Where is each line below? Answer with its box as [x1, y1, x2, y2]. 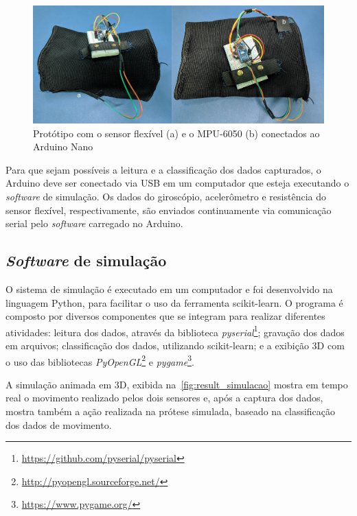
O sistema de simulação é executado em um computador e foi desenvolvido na [5, 281, 333, 296]
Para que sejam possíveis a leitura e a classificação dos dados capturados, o [5, 162, 321, 176]
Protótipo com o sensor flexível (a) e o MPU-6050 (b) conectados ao [33, 126, 320, 140]
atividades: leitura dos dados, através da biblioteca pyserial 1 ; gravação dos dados [5, 322, 345, 339]
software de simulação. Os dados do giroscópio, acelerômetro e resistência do [5, 189, 326, 203]
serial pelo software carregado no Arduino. [5, 216, 183, 231]
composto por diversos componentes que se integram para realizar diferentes [5, 309, 325, 323]
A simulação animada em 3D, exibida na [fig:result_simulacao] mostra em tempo [5, 377, 348, 391]
